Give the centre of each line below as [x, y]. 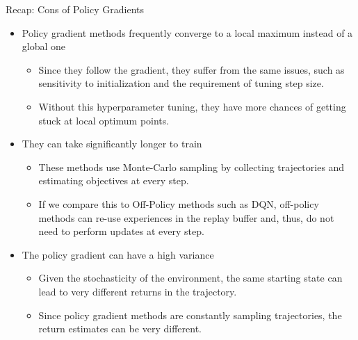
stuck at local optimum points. [104, 120]
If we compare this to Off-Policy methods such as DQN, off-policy [179, 203]
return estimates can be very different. [120, 329]
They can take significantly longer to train [112, 144]
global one [44, 46]
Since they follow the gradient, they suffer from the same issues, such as [192, 69]
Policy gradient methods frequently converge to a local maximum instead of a [187, 32]
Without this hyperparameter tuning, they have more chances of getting [192, 106]
